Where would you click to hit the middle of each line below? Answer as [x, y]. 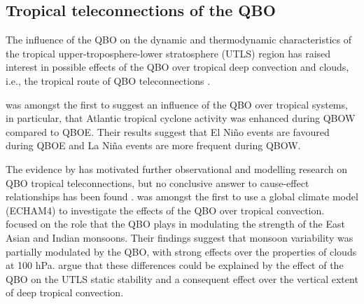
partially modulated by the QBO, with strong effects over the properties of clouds [181, 251]
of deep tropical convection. [65, 292]
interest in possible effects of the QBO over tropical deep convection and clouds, [177, 67]
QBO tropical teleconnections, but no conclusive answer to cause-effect [157, 182]
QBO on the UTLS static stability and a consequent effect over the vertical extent [182, 278]
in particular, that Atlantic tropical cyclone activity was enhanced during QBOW [181, 118]
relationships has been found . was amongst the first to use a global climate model [182, 196]
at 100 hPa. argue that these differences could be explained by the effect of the [175, 265]
